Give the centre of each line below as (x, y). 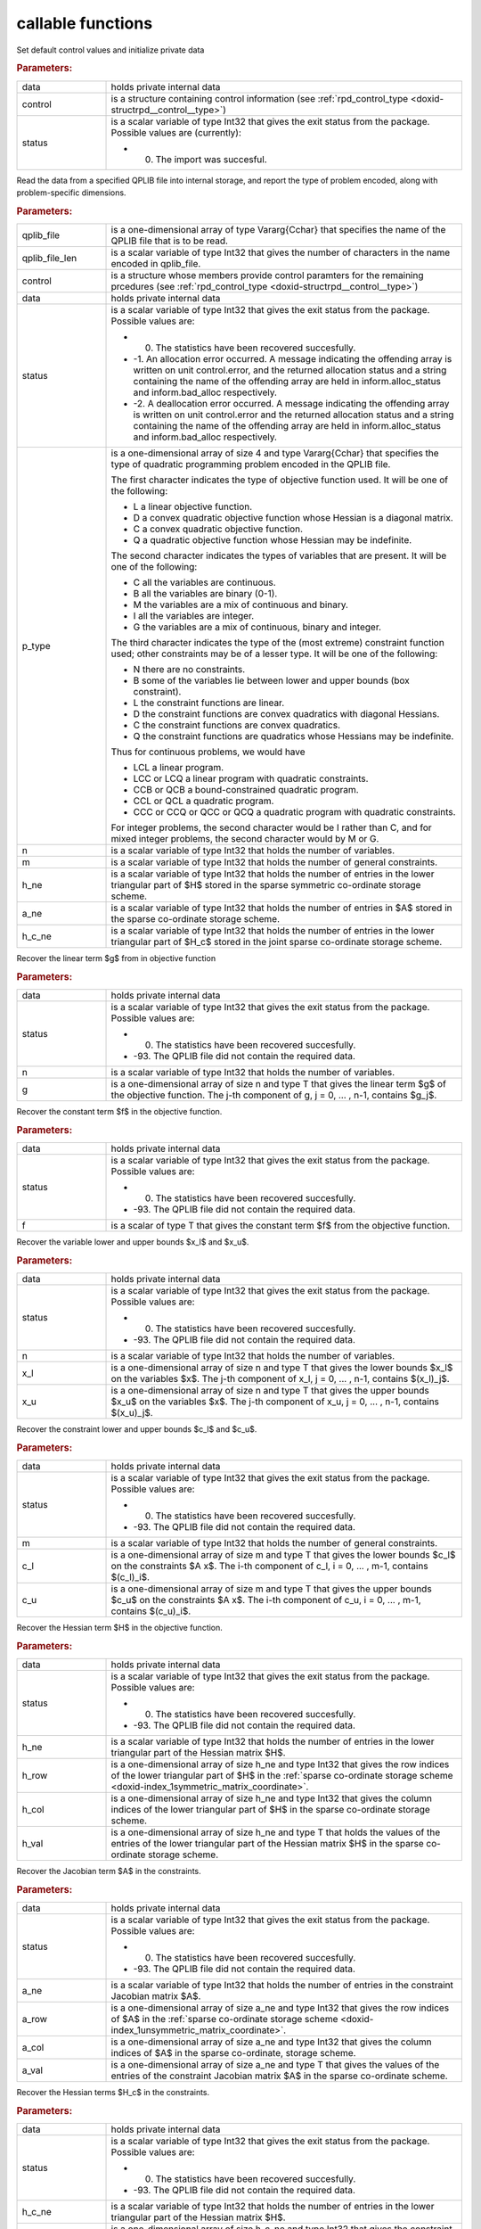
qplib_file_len (49, 259)
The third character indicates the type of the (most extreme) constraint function (277, 643)
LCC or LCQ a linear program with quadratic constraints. (251, 778)
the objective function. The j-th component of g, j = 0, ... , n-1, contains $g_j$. (274, 1095)
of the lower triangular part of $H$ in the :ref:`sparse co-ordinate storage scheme (282, 1776)
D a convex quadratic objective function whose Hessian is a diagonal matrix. (293, 518)
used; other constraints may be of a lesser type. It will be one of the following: (274, 654)
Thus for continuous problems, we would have (208, 752)
